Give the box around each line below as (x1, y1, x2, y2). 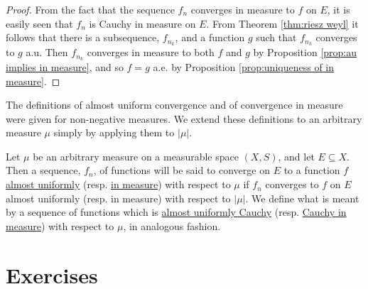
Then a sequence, (6, 163, 81, 178)
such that (256, 30, 297, 45)
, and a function (175, 30, 245, 45)
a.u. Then (26, 45, 68, 60)
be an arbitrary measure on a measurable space (33, 148, 239, 163)
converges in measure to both (87, 45, 215, 60)
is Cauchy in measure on (89, 16, 196, 31)
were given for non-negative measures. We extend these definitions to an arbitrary (6, 111, 362, 126)
